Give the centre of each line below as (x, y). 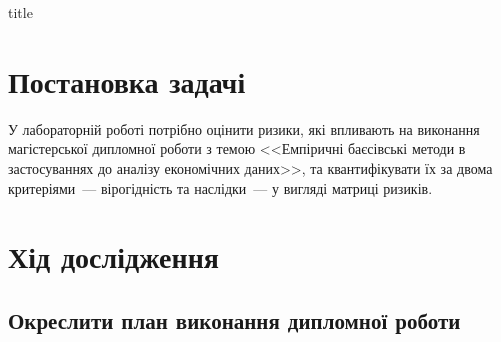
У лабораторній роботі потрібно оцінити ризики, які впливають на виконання (244, 128)
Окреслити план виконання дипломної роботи (234, 319)
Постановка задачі (127, 80)
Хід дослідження (113, 256)
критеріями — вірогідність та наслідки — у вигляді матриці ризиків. (220, 187)
